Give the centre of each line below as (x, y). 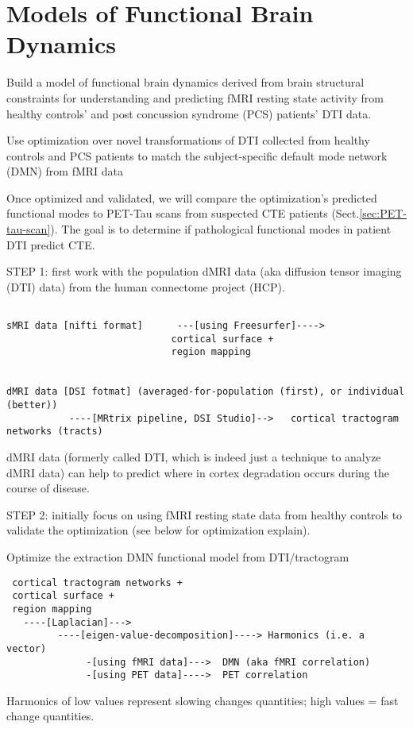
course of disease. (48, 488)
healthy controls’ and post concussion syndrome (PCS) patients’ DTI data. (189, 113)
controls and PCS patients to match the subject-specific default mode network (197, 155)
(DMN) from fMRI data (65, 171)
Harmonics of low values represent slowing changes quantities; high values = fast (203, 700)
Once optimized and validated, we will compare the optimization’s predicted (192, 197)
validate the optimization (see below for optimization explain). (158, 530)
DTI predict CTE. (51, 244)
